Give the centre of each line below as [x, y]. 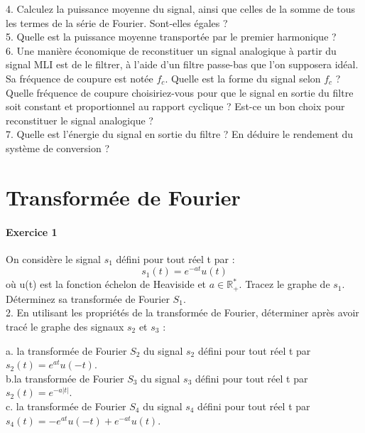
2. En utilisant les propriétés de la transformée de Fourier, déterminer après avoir [182, 312]
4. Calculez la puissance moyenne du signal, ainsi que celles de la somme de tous [181, 9]
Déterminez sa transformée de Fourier [88, 298]
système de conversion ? [58, 148]
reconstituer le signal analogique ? [80, 120]
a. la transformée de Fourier [66, 350]
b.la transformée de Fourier [65, 378]
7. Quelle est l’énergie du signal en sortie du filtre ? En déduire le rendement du [180, 134]
